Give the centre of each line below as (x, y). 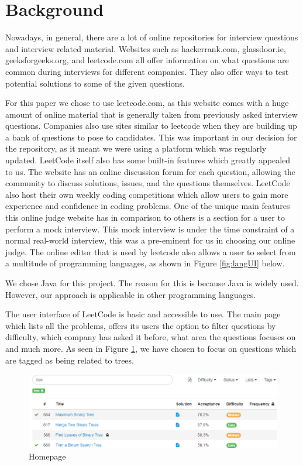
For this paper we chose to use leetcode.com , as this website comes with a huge (147, 103)
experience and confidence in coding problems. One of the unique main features (148, 206)
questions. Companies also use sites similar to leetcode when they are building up (151, 126)
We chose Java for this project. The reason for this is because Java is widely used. (152, 283)
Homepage (47, 456)
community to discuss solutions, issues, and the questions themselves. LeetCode (148, 183)
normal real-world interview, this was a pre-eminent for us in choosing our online (150, 240)
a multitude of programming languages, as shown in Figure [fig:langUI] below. (145, 263)
